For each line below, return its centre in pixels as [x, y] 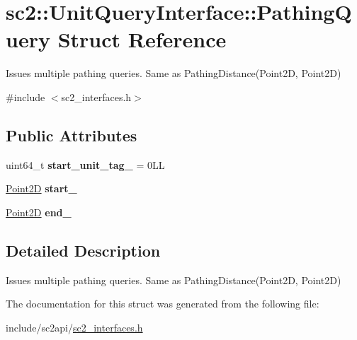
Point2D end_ [39, 212]
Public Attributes [72, 135]
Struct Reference [142, 39]
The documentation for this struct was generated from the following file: [163, 304]
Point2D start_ [41, 188]
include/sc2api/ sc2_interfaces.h [74, 327]
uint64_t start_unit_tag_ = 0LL [85, 164]
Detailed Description [83, 250]
